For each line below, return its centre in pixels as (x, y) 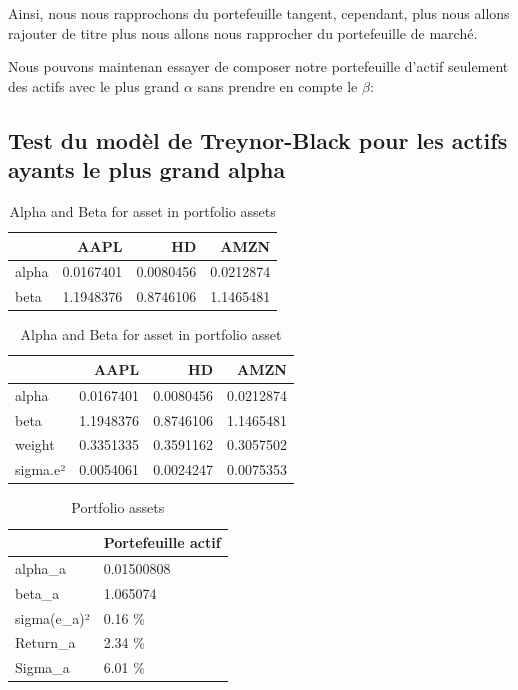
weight (35, 444)
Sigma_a (42, 667)
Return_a (45, 642)
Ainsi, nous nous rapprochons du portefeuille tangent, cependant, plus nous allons (259, 13)
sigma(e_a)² (52, 617)
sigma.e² (40, 469)
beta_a (37, 592)
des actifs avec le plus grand (94, 85)
